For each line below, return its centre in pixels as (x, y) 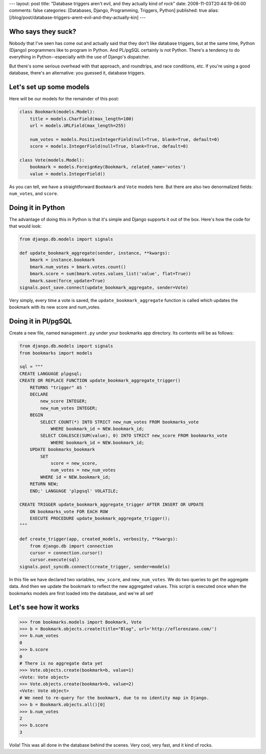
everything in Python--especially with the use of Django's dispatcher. (80, 57)
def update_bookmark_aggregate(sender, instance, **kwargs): (95, 253)
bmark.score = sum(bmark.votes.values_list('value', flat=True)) (110, 274)
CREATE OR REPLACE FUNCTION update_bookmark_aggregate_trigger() (100, 381)
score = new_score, (74, 463)
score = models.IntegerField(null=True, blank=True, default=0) (109, 146)
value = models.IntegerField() (67, 174)
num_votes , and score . (34, 194)
